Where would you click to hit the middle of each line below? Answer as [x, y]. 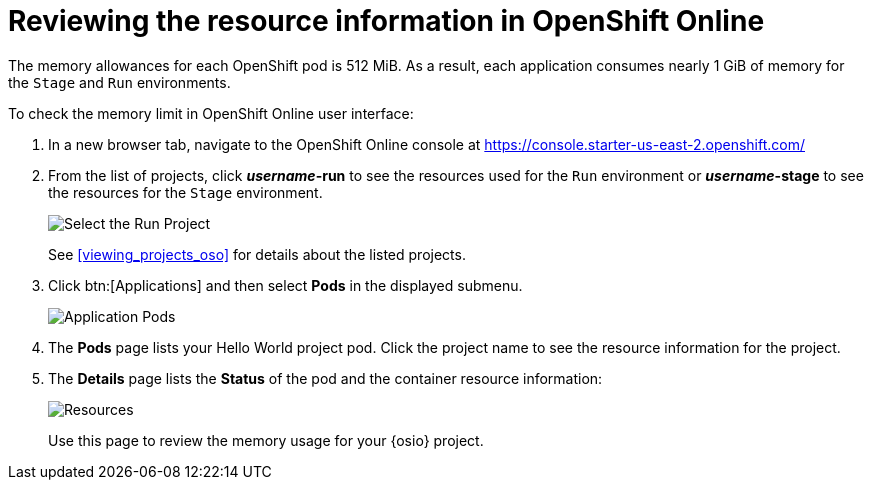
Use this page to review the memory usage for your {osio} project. [266, 440]
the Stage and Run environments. [119, 82]
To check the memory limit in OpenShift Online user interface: [211, 113]
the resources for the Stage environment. [185, 192]
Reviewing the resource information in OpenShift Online [386, 21]
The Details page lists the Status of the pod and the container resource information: [325, 378]
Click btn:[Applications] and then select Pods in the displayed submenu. [285, 285]
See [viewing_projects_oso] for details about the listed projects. [257, 254]
